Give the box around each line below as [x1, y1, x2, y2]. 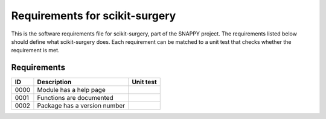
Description [37, 78, 72, 87]
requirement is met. [11, 47, 60, 54]
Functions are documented [37, 94, 114, 102]
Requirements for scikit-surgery [11, 9, 176, 22]
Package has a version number [37, 102, 126, 110]
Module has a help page [37, 86, 106, 94]
